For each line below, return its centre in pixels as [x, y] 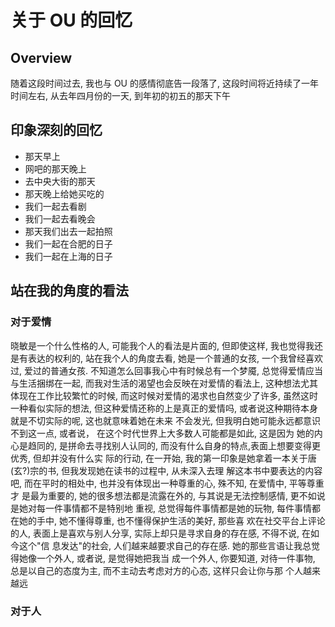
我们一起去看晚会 [60, 218]
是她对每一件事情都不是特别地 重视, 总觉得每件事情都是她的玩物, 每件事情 [161, 508]
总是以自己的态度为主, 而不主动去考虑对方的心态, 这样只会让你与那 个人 [156, 570]
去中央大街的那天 [60, 181]
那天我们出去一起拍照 [68, 231]
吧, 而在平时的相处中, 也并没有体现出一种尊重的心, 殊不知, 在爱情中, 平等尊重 [167, 483]
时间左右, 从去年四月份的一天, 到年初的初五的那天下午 [120, 95]
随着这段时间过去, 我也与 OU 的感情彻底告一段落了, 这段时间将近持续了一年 [164, 83]
